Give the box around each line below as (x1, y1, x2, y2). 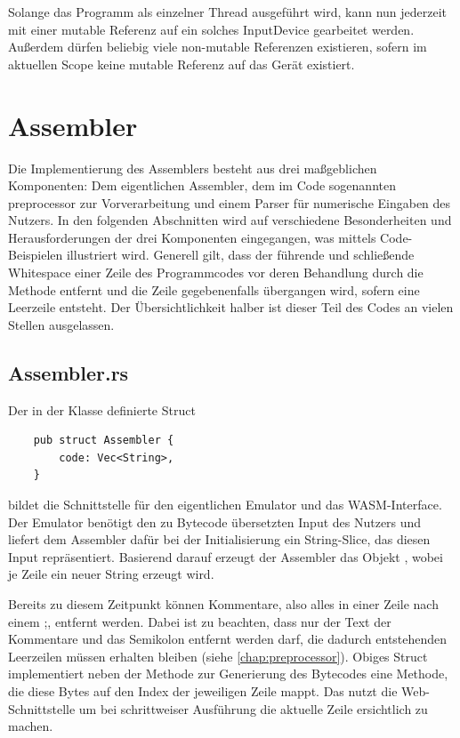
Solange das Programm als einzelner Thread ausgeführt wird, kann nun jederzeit (8, 3, 448, 20)
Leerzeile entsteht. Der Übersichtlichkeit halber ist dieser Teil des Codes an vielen (8, 298, 454, 317)
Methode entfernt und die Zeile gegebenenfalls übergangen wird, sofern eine (8, 280, 420, 299)
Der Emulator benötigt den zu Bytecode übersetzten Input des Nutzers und (8, 512, 422, 531)
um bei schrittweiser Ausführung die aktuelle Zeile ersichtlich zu (78, 699, 428, 718)
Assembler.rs (8, 358, 129, 386)
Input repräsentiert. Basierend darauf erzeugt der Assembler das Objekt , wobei (8, 547, 443, 566)
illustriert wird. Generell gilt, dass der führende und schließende (66, 245, 415, 264)
